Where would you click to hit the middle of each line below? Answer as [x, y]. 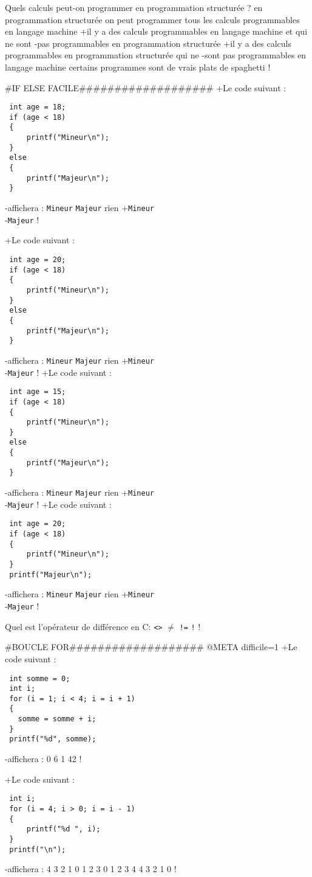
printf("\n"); [38, 849]
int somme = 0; [40, 678]
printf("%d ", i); [63, 829]
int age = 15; [38, 392]
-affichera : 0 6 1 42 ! [43, 759]
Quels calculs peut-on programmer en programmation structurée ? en [134, 7]
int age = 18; [38, 107]
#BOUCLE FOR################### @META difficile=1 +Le [151, 647]
